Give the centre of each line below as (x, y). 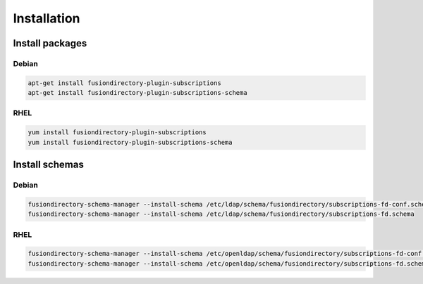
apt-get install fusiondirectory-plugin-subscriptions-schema (137, 93)
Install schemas (48, 165)
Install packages (50, 43)
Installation (47, 18)
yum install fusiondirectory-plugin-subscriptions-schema (130, 142)
